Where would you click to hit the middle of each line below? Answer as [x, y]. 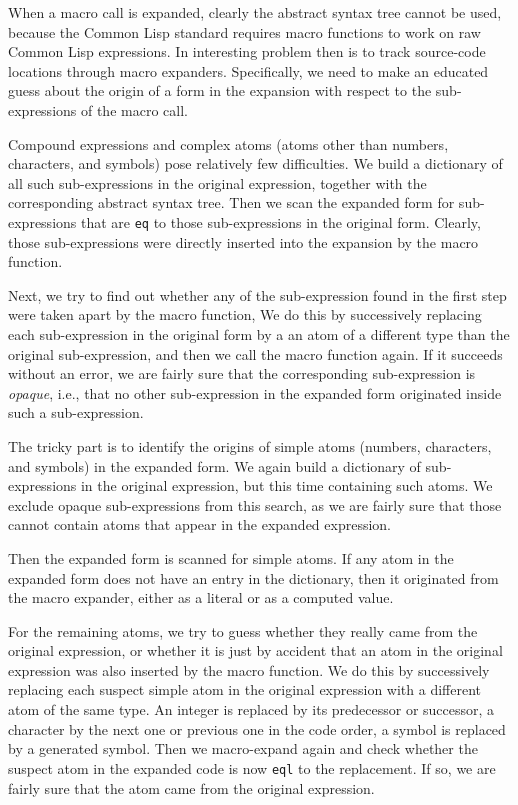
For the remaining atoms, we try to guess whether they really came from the [243, 630]
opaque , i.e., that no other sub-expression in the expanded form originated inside [255, 392]
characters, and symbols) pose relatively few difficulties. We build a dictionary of [255, 163]
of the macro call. [134, 109]
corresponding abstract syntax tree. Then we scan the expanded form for [231, 202]
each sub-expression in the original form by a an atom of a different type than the [259, 333]
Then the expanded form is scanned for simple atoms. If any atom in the [231, 557]
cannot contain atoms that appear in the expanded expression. [199, 524]
